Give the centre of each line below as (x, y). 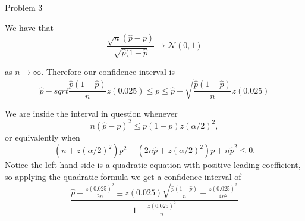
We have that (29, 27)
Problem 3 (24, 7)
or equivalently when (43, 137)
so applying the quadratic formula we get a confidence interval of (123, 176)
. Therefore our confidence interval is (108, 72)
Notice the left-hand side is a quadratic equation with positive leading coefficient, (153, 165)
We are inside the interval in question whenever (91, 113)
